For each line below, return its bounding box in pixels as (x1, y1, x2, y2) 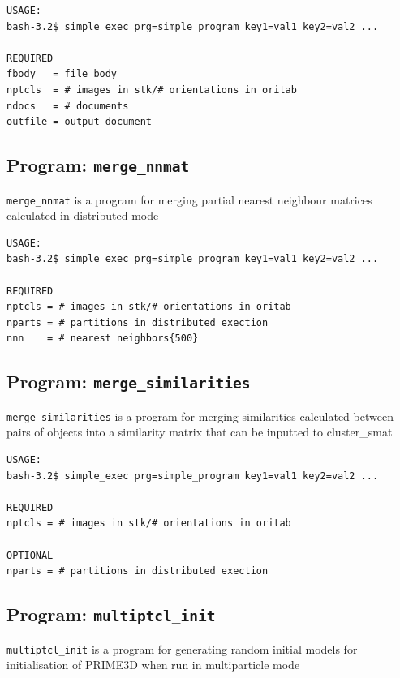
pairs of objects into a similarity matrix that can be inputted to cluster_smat (6, 423, 393, 440)
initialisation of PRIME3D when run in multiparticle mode (6, 656, 300, 673)
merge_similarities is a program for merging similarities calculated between (6, 407, 394, 424)
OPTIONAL (6, 549, 54, 561)
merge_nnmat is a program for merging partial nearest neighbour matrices (6, 191, 372, 208)
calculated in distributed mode (6, 207, 159, 224)
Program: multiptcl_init (6, 602, 216, 627)
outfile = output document (6, 116, 152, 128)
